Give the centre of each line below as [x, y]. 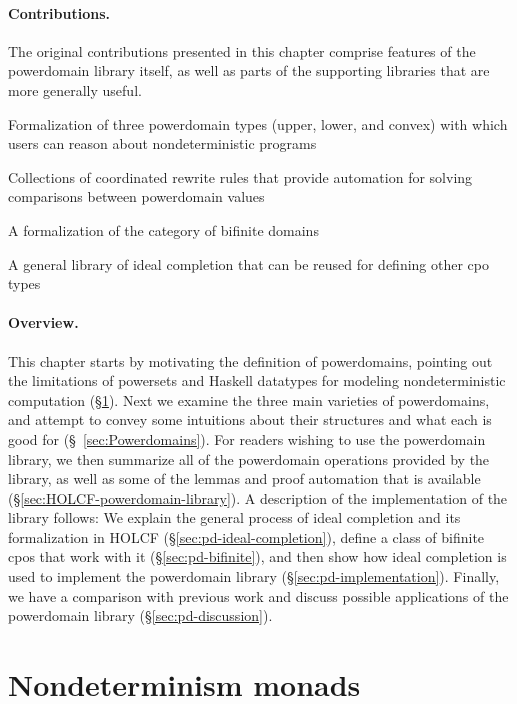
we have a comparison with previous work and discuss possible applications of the [258, 595]
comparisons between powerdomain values [136, 196]
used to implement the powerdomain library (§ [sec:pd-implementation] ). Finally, [254, 576]
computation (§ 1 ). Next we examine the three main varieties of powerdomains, [249, 399]
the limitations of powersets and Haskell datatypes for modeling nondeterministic [257, 380]
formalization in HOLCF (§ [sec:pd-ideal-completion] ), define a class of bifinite [246, 536]
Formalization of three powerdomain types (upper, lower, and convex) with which [258, 123]
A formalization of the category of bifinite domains [163, 229]
